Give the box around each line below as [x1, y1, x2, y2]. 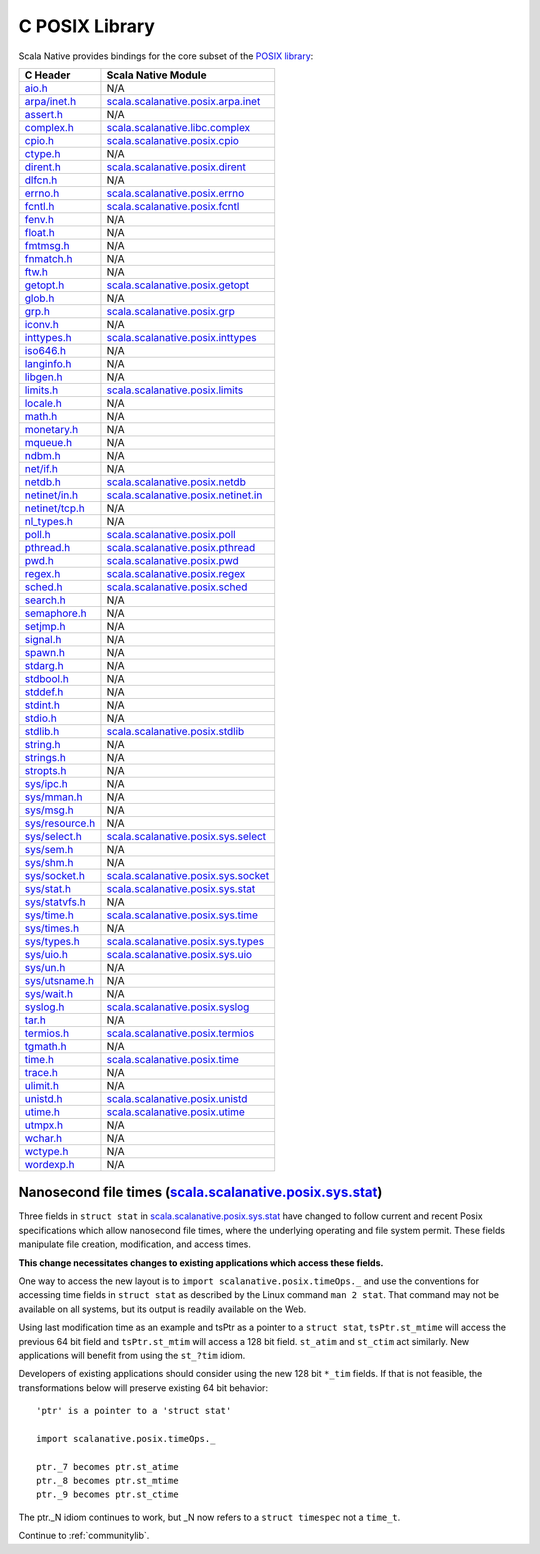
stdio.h [24, 711, 57, 725]
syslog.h [24, 1000, 65, 1014]
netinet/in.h [24, 488, 79, 502]
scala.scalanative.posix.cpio [106, 133, 240, 147]
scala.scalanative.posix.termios [106, 1026, 255, 1040]
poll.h [24, 527, 51, 541]
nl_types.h [24, 514, 74, 528]
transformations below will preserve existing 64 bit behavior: [18, 1381, 269, 1394]
